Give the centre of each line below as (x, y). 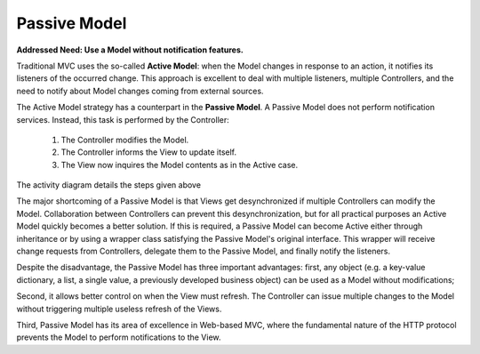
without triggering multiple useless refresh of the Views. (119, 309)
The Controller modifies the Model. (125, 140)
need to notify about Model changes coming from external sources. (140, 91)
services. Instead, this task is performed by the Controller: (123, 119)
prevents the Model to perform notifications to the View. (119, 337)
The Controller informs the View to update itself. (149, 152)
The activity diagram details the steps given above (109, 185)
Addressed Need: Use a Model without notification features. (130, 50)
